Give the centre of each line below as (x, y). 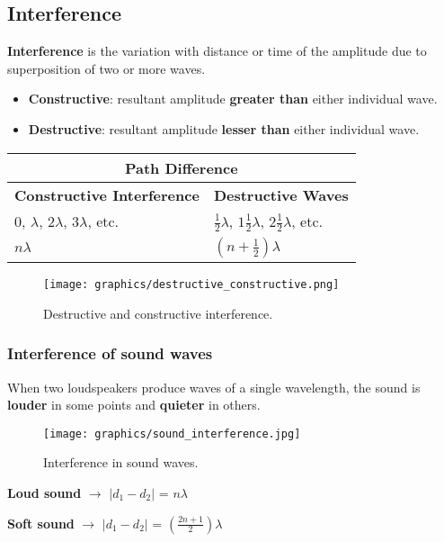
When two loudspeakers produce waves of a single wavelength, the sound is (214, 387)
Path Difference (181, 167)
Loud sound (44, 492)
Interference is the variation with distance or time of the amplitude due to (217, 51)
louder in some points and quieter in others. (134, 405)
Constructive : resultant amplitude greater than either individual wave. (233, 99)
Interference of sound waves (110, 353)
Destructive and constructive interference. (158, 313)
